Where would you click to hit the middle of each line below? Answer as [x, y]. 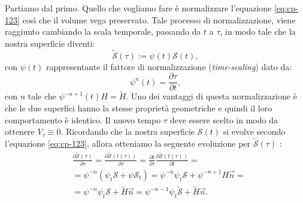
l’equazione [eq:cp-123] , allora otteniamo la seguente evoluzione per [128, 143]
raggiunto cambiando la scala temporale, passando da [103, 31]
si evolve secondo [254, 131]
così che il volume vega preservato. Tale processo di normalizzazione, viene [159, 19]
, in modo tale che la [258, 31]
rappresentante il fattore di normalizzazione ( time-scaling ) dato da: [169, 66]
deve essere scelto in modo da [224, 119]
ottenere [20, 131]
